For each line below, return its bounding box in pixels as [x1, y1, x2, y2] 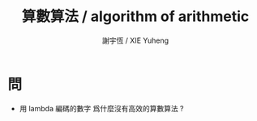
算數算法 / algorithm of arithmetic [21, 7, 250, 26]
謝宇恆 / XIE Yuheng [101, 35, 169, 45]
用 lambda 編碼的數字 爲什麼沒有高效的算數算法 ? [19, 103, 184, 113]
